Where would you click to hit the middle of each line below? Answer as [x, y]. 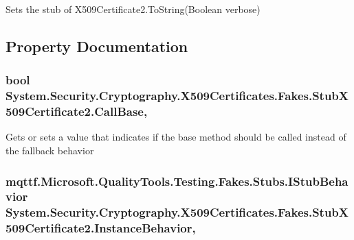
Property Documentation [97, 46]
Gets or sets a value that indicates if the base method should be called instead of [176, 137]
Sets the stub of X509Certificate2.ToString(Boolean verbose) [133, 9]
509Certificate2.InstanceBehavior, [101, 228]
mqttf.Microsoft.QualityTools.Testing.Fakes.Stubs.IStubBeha [177, 181]
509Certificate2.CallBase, [77, 111]
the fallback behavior [50, 151]
